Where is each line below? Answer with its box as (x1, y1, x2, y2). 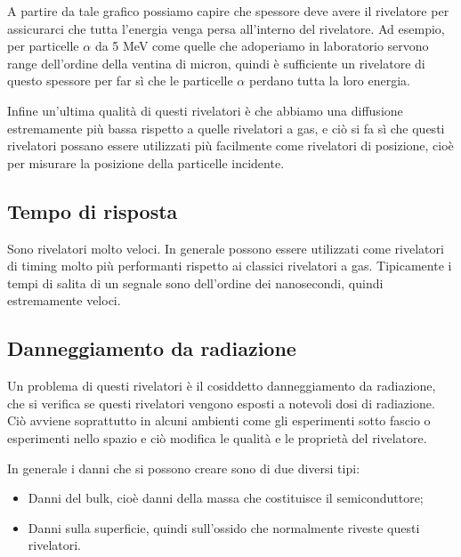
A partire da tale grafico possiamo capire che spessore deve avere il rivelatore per (7, 2, 449, 20)
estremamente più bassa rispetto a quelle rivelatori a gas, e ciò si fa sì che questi (7, 118, 445, 137)
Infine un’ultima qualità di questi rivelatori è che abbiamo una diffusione (7, 101, 403, 119)
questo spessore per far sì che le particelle (7, 71, 233, 90)
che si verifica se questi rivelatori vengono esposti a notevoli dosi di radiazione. (7, 393, 435, 412)
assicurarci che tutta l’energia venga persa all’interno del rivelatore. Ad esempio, (7, 19, 445, 37)
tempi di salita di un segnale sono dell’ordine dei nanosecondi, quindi (7, 273, 384, 292)
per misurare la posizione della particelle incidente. (7, 153, 285, 172)
